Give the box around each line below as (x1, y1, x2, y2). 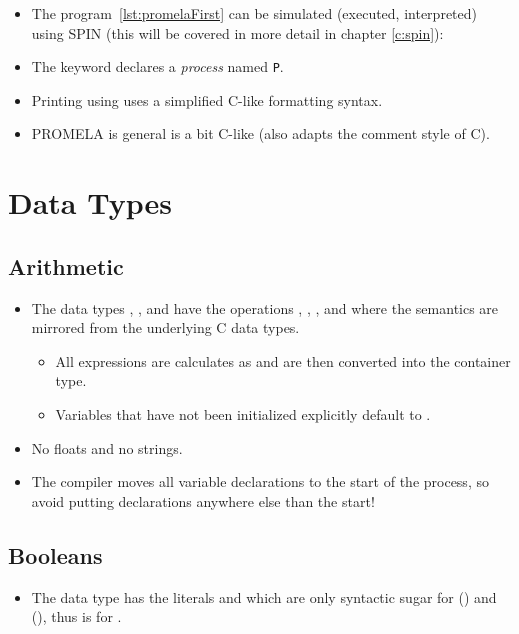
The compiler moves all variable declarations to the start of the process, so (31, 471, 489, 492)
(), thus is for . (31, 606, 122, 627)
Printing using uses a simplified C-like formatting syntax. (31, 89, 383, 110)
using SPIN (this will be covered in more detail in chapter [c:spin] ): (31, 22, 444, 43)
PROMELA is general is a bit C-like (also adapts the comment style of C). (31, 123, 490, 144)
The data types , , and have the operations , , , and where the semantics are (31, 297, 499, 318)
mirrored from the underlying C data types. (31, 317, 300, 338)
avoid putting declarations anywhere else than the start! (31, 490, 375, 511)
